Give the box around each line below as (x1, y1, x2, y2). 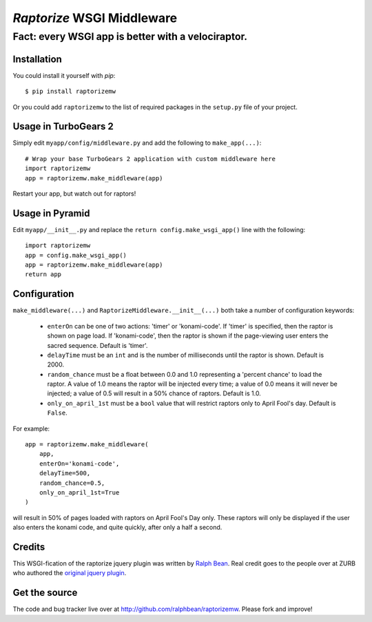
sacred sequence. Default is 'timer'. (47, 341, 148, 349)
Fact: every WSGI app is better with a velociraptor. (12, 30, 248, 43)
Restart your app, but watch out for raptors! (12, 189, 136, 198)
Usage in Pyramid (12, 207, 90, 219)
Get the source (12, 587, 78, 599)
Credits (12, 541, 45, 552)
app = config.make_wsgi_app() (25, 251, 127, 259)
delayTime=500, (39, 469, 91, 477)
